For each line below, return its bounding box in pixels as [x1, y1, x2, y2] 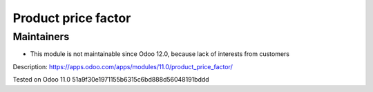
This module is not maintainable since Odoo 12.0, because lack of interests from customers [30, 50, 290, 58]
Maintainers [12, 30, 70, 43]
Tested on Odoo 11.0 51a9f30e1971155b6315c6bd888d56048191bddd [12, 75, 210, 84]
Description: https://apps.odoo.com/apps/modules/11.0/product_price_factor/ [12, 62, 233, 71]
